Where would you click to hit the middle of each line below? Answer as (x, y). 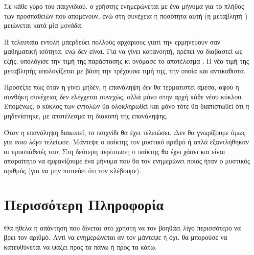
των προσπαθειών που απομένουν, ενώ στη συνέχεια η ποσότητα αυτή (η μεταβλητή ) (126, 15)
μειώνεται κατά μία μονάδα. (44, 25)
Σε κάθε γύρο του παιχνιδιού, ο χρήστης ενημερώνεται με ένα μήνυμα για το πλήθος (124, 6)
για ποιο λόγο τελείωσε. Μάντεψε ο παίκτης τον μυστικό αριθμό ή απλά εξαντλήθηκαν (127, 142)
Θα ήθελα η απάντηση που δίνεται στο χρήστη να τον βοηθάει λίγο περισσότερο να (122, 227)
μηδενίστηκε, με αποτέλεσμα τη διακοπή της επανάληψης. (86, 115)
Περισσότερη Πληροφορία (84, 204)
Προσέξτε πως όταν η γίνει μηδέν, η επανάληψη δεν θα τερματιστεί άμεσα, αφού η (122, 87)
